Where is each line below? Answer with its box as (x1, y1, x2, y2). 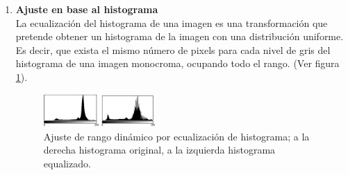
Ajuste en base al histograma (15, 2, 158, 16)
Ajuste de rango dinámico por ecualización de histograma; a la (43, 129, 310, 143)
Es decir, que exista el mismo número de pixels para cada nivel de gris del (15, 42, 331, 57)
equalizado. (43, 156, 91, 170)
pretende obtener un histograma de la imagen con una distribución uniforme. (15, 29, 344, 44)
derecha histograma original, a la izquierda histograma (43, 142, 276, 157)
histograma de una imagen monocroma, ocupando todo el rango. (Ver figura (15, 56, 340, 71)
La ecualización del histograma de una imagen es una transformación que (15, 15, 328, 30)
